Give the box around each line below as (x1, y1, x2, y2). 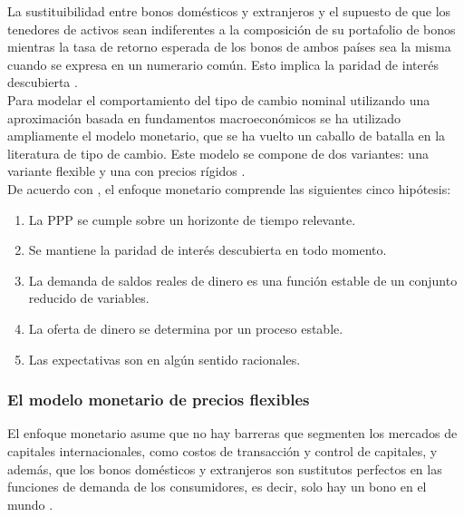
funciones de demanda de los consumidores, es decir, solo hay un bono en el (7, 477, 427, 496)
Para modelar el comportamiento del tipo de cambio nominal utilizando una (7, 90, 430, 109)
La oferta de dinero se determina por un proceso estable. (28, 318, 343, 337)
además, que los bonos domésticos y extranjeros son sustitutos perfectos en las (7, 459, 442, 478)
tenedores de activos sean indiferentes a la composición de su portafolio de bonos (7, 19, 456, 38)
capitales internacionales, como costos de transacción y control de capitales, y (7, 441, 438, 460)
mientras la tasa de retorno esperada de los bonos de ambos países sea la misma (7, 37, 451, 56)
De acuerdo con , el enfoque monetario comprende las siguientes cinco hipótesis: (7, 179, 451, 198)
